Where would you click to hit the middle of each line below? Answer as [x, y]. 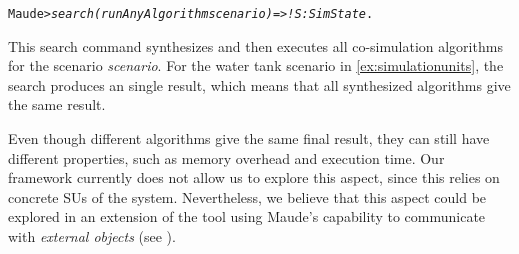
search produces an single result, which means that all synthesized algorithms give [259, 84]
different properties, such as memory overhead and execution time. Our [226, 157]
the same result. [57, 104]
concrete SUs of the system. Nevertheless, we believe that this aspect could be [247, 196]
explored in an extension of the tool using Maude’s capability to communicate [247, 216]
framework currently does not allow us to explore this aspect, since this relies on [254, 177]
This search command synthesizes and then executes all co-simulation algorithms [255, 45]
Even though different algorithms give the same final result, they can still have [249, 138]
